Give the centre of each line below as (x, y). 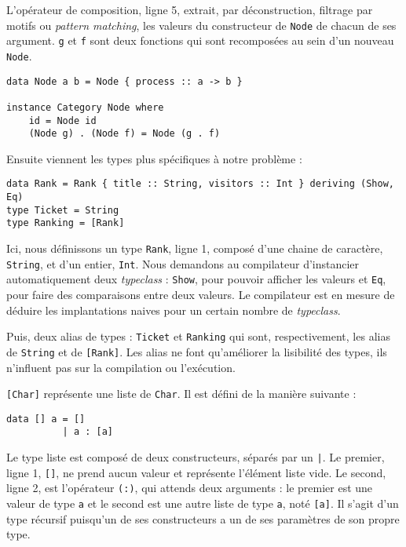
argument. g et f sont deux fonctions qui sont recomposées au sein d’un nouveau (200, 40)
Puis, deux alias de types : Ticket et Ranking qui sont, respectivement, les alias (198, 336)
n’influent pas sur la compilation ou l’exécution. (121, 367)
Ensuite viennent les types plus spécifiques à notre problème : (154, 158)
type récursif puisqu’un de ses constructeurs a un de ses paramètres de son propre (203, 518)
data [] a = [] (46, 419)
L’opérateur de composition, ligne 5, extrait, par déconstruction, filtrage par (190, 9)
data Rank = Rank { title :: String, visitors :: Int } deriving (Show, (200, 184)
